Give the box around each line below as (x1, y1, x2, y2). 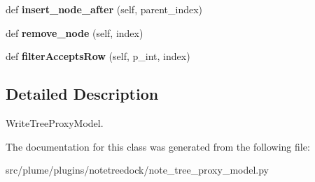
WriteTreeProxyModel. (6, 115, 104, 130)
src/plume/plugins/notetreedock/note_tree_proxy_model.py (6, 162, 269, 177)
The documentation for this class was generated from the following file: (6, 139, 310, 153)
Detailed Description (6, 83, 159, 105)
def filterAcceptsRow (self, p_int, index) (6, 49, 190, 63)
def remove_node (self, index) (6, 25, 143, 40)
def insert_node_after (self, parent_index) (6, 2, 203, 16)
